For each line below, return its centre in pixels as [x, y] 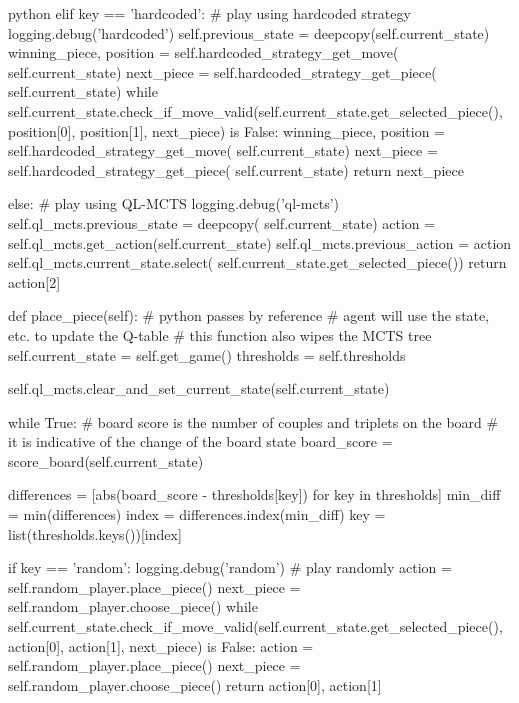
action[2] [34, 281]
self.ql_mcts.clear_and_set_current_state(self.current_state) [199, 388]
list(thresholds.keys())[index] [95, 533]
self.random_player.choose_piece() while [133, 606]
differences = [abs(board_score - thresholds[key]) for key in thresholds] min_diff [254, 494]
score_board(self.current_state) [106, 460]
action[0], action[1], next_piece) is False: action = [161, 645]
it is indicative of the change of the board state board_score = [200, 441]
